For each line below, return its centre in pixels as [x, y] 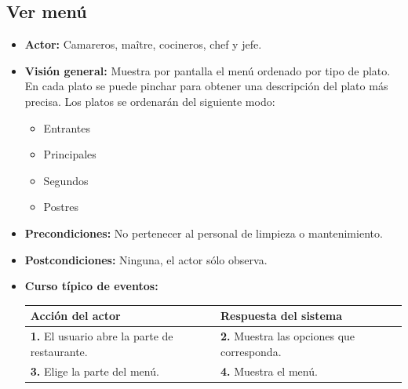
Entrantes [67, 127]
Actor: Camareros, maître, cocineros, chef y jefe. [143, 44]
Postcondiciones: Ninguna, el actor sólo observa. [146, 259]
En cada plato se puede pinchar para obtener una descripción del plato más [206, 86]
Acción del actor [75, 316]
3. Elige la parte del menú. [95, 371]
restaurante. [59, 351]
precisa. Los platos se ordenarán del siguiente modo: [150, 101]
